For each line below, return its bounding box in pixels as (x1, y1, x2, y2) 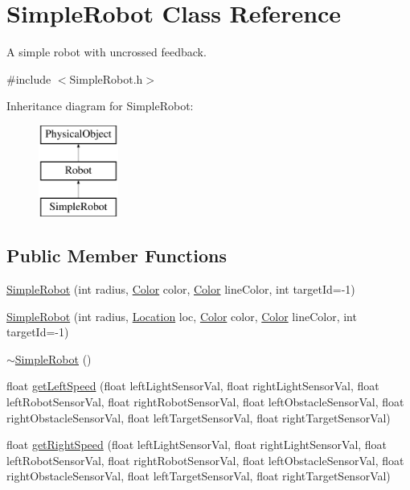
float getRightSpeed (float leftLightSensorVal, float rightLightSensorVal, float (6, 436, 387, 453)
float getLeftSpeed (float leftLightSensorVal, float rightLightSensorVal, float (6, 377, 379, 394)
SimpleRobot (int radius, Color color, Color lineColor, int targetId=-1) (6, 281, 355, 298)
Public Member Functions (6, 243, 227, 268)
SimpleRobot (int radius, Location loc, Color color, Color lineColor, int (6, 307, 357, 324)
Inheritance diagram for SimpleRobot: (6, 97, 194, 114)
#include (6, 70, 51, 87)
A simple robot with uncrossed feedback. (6, 43, 207, 60)
